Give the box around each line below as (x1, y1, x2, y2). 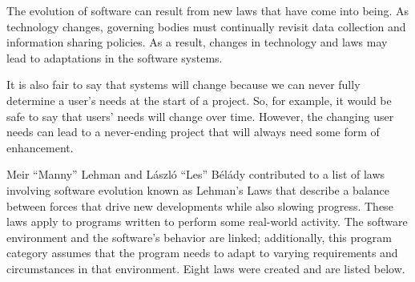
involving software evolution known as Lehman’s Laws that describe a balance (6, 181, 390, 198)
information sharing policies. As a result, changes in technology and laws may (6, 34, 388, 50)
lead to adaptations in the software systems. (6, 49, 223, 66)
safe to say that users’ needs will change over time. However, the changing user (6, 107, 394, 124)
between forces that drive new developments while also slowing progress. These (6, 197, 393, 214)
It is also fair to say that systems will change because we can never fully (6, 76, 361, 93)
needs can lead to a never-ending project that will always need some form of (6, 123, 380, 140)
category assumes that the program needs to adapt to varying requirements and (6, 244, 398, 261)
